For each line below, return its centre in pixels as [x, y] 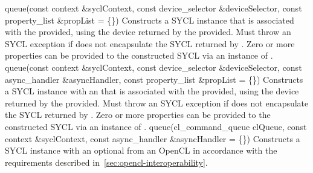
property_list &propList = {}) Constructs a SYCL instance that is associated [150, 20]
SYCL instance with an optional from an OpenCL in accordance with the [141, 150]
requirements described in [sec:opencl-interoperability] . [106, 162]
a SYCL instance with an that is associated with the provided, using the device [152, 91]
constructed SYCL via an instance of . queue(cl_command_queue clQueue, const [156, 126]
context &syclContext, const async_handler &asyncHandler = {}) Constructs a [153, 138]
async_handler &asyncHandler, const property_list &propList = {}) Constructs [154, 79]
